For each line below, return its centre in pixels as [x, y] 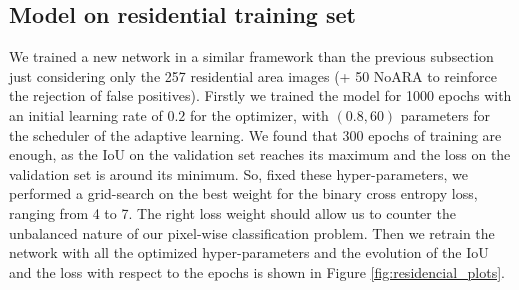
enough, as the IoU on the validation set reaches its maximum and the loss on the [260, 154]
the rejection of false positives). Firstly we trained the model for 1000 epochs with [260, 95]
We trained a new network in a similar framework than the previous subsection [251, 56]
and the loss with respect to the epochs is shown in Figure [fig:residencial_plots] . [257, 271]
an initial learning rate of [86, 114]
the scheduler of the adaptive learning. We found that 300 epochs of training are [255, 134]
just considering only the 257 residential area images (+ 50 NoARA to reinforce [253, 75]
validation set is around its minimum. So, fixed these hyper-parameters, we [239, 173]
